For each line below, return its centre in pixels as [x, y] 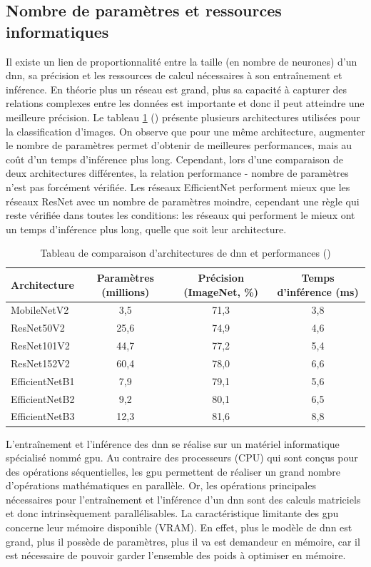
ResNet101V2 [40, 346]
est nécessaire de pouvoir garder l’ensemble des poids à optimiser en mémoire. [176, 555]
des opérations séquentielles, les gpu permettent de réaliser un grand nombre [173, 471]
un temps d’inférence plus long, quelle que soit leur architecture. [146, 229]
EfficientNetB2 [43, 398]
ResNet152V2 [40, 363]
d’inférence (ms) [318, 291]
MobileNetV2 [40, 310]
